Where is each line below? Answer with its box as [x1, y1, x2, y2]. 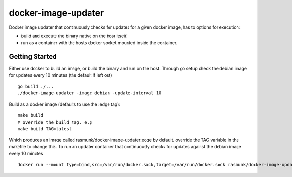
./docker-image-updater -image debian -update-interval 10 [18, 90, 162, 96]
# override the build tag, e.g [18, 119, 92, 125]
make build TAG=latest [18, 126, 72, 131]
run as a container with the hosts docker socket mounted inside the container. [21, 40, 178, 46]
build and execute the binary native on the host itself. [21, 33, 128, 39]
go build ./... [18, 84, 54, 89]
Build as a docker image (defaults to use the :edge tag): [9, 101, 120, 107]
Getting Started [9, 53, 57, 61]
